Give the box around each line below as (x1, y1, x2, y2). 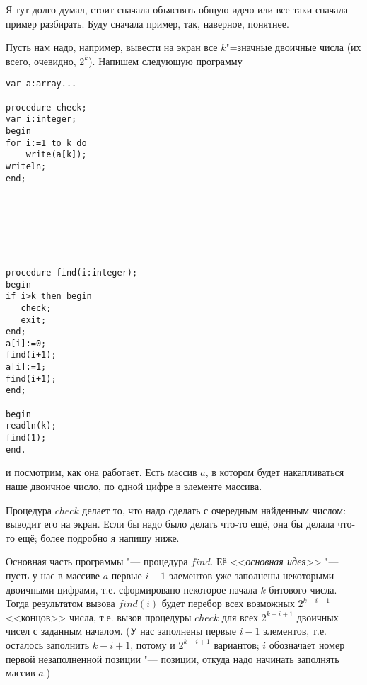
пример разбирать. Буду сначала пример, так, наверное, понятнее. (6, 16, 289, 30)
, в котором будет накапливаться (205, 465, 344, 480)
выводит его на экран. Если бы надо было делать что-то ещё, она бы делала (6, 516, 334, 531)
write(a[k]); (25, 149, 87, 160)
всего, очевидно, (6, 53, 76, 68)
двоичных (296, 609, 339, 624)
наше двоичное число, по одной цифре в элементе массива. (6, 478, 262, 493)
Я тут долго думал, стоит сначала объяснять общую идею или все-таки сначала (6, 2, 348, 16)
